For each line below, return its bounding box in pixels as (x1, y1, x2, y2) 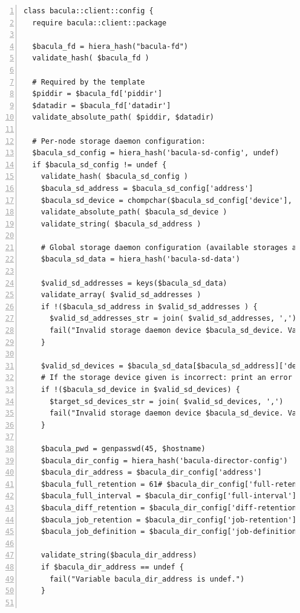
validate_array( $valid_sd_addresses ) (41, 290, 201, 300)
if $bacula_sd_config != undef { (32, 160, 167, 169)
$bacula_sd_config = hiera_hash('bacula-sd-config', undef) (32, 149, 279, 158)
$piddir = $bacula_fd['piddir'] (32, 89, 163, 98)
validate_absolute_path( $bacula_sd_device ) (41, 208, 227, 217)
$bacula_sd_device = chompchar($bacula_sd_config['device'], (41, 196, 292, 205)
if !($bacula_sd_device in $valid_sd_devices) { (41, 385, 240, 394)
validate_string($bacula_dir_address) (41, 551, 197, 560)
